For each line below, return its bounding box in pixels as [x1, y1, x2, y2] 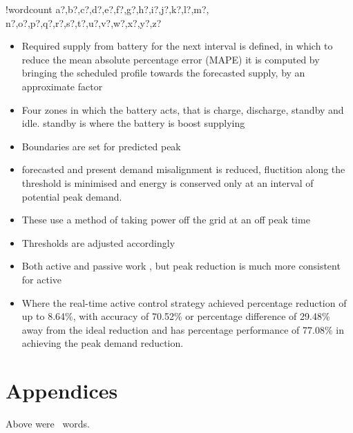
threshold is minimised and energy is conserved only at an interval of [21, 175, 314, 190]
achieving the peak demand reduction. [21, 336, 184, 350]
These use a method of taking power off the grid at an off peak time [21, 212, 310, 227]
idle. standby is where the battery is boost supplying [21, 116, 245, 130]
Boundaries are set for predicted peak [21, 139, 181, 153]
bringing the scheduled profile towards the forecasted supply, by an [21, 66, 305, 80]
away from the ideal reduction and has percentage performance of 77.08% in [21, 322, 344, 336]
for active [21, 272, 62, 286]
